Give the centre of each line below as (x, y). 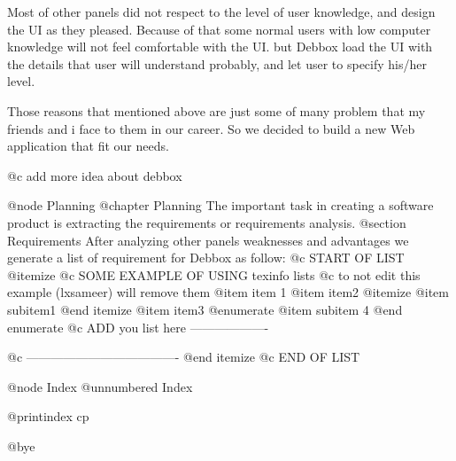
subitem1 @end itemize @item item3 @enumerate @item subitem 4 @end (205, 309)
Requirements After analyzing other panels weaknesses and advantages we (208, 240)
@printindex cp (48, 416)
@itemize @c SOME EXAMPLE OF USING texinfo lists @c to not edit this (214, 274)
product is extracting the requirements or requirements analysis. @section (207, 222)
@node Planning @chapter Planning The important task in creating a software (220, 205)
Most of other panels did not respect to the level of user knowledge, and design (221, 12)
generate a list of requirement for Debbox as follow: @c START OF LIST (206, 258)
